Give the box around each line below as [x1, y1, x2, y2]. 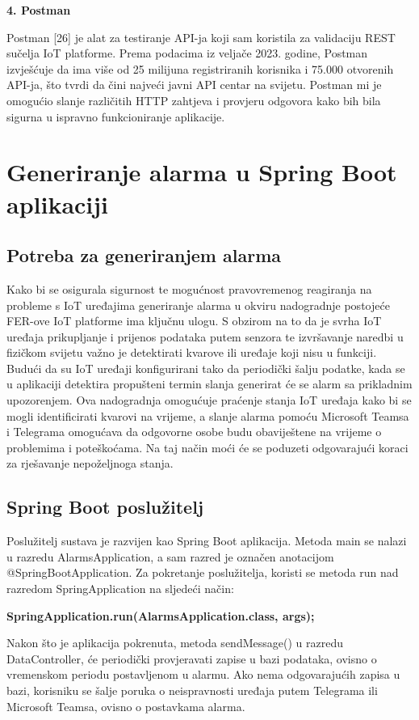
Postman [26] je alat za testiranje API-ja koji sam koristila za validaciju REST [6, 28, 396, 45]
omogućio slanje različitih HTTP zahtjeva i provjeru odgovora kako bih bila [6, 91, 381, 108]
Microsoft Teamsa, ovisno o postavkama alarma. [6, 697, 245, 714]
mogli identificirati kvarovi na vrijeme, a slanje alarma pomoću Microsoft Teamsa [6, 407, 409, 424]
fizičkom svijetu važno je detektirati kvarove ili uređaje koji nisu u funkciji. [6, 344, 377, 361]
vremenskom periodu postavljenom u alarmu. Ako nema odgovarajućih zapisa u [6, 666, 400, 683]
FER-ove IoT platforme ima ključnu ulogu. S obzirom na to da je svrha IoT [6, 312, 382, 329]
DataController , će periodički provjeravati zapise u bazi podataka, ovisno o [6, 650, 377, 667]
